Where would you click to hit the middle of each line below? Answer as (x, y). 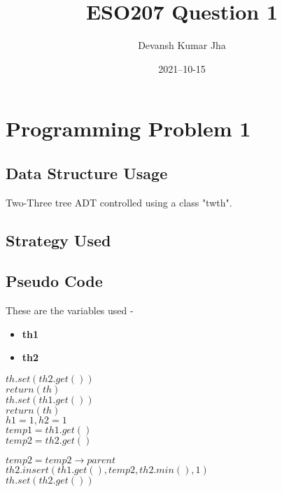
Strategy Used (58, 240)
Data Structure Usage (87, 173)
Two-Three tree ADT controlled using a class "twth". (119, 202)
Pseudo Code (54, 281)
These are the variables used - (70, 310)
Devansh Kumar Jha (182, 45)
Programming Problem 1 (128, 128)
